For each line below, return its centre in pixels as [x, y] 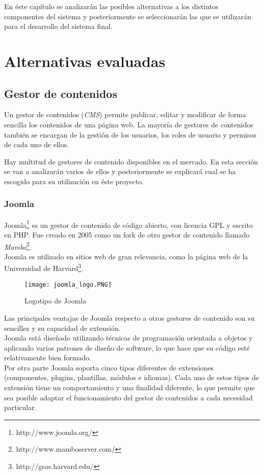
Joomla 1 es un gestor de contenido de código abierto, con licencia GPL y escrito [128, 224]
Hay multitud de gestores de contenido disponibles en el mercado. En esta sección [131, 161]
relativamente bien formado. [48, 358]
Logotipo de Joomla [55, 301]
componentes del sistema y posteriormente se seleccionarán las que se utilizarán [128, 16]
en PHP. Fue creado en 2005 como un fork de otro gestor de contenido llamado [127, 234]
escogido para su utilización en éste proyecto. [74, 181]
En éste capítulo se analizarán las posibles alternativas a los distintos [111, 6]
